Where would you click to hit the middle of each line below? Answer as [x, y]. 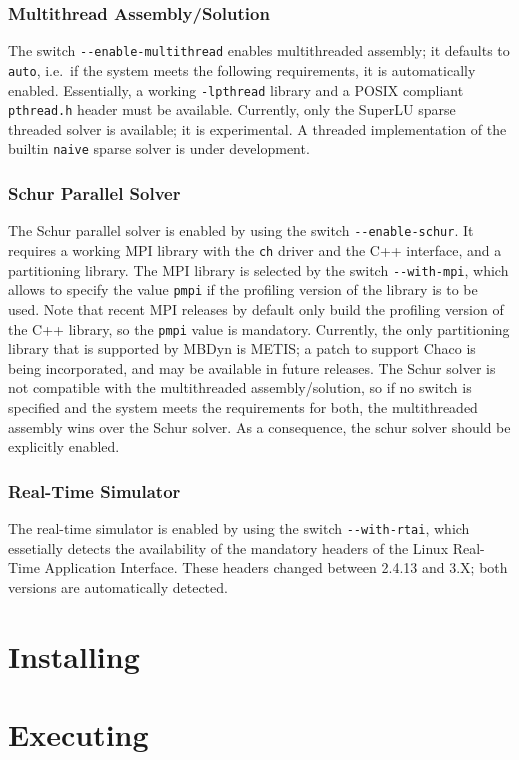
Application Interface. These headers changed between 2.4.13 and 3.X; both [276, 567]
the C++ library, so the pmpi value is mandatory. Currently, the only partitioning [259, 328]
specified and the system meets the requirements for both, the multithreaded [243, 406]
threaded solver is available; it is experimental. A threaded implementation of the [257, 128]
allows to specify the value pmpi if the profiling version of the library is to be [243, 289]
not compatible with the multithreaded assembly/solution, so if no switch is [240, 387]
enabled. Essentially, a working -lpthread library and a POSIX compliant [236, 89]
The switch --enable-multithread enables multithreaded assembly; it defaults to [259, 50]
